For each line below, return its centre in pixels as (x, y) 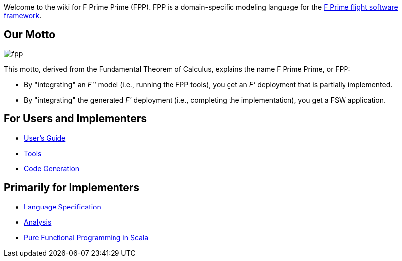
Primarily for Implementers (72, 188)
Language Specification (62, 207)
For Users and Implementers (76, 119)
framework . (23, 16)
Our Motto (30, 35)
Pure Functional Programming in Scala (86, 237)
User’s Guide (45, 138)
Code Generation (52, 168)
